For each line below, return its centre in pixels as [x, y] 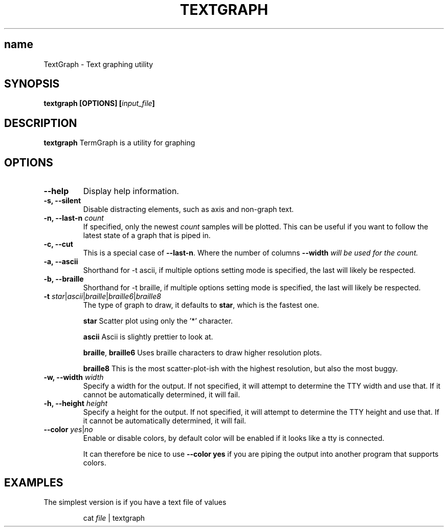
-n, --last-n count [74, 218]
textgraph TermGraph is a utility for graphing [119, 143]
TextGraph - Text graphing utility [98, 64]
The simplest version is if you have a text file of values [135, 502]
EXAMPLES [34, 482]
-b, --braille [64, 279]
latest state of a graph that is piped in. [147, 236]
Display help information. [131, 191]
